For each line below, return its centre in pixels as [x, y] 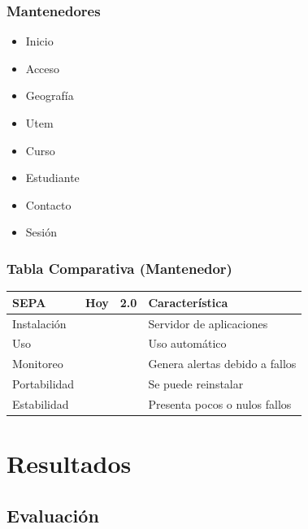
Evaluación [53, 515]
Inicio [39, 41]
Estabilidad [41, 403]
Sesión [41, 232]
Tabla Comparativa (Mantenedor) [119, 268]
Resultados [69, 464]
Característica [188, 302]
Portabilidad [43, 384]
